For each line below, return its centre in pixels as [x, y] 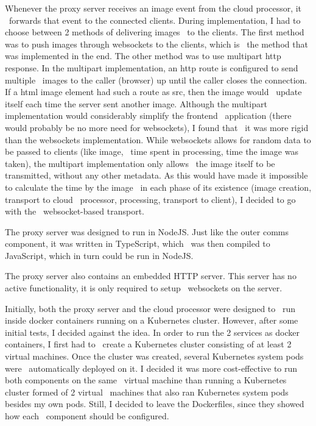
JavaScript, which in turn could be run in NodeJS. [99, 255]
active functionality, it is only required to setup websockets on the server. [144, 288]
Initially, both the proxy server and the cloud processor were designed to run [150, 308]
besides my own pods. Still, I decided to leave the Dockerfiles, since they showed [155, 404]
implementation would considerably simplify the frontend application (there [148, 115]
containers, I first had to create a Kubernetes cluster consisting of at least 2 [148, 344]
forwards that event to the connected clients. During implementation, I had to [155, 20]
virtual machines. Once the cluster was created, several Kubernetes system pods [154, 356]
